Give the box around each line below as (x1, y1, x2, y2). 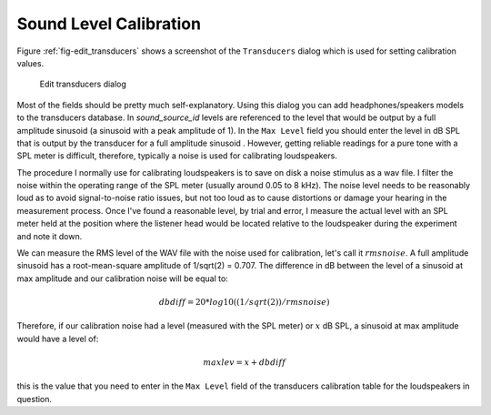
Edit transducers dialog (39, 78, 127, 90)
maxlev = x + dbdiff (203, 357, 286, 368)
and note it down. (16, 230, 83, 241)
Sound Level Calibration (16, 14, 202, 34)
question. (16, 393, 53, 404)
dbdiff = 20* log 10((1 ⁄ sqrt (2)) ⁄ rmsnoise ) (159, 297, 330, 307)
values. (16, 57, 45, 68)
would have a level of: (16, 333, 99, 344)
